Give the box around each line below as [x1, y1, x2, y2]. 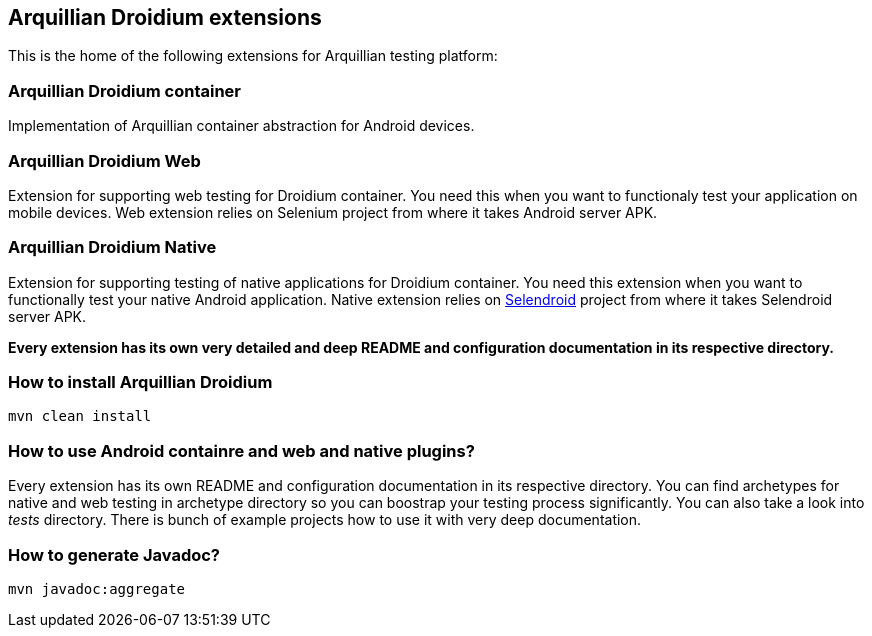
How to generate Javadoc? [8, 544, 221, 565]
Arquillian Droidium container [8, 80, 241, 101]
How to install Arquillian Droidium [8, 372, 273, 393]
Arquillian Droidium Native [8, 237, 217, 258]
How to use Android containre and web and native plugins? [8, 440, 475, 461]
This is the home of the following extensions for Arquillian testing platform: [8, 47, 498, 65]
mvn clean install [8, 408, 152, 425]
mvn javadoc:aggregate [8, 580, 186, 597]
